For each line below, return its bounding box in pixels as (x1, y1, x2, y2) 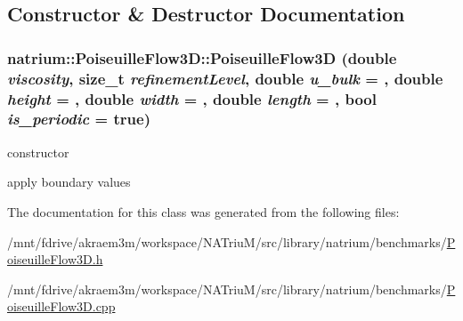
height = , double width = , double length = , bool (7, 87, 377, 109)
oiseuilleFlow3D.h (7, 250, 103, 269)
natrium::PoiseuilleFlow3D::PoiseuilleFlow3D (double (7, 46, 397, 68)
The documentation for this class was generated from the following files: (7, 202, 400, 221)
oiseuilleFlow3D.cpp (7, 297, 116, 316)
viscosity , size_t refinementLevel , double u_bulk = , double (7, 67, 443, 89)
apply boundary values (7, 173, 131, 191)
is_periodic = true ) (7, 108, 150, 130)
